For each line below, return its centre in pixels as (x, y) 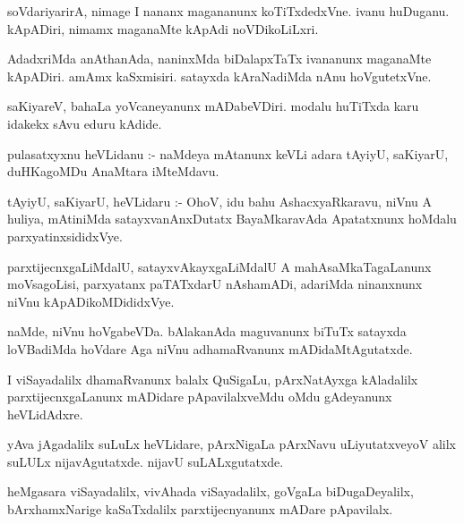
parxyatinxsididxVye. (65, 236)
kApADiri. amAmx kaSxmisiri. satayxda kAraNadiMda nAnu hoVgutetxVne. (219, 76)
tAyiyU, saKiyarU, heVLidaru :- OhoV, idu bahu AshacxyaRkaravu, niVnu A (220, 201)
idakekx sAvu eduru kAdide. (85, 123)
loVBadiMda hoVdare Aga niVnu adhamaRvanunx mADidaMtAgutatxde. (210, 348)
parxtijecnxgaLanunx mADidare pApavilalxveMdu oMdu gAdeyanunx (200, 397)
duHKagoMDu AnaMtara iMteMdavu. (113, 171)
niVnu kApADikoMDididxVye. (91, 301)
